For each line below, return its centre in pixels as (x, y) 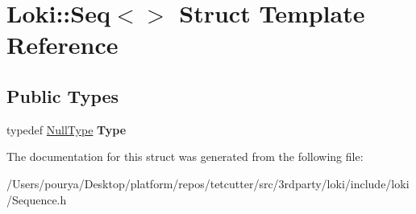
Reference (62, 45)
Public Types (63, 95)
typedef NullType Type (67, 129)
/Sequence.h (37, 199)
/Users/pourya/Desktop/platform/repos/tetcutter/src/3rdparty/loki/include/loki (208, 183)
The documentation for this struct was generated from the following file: (185, 156)
